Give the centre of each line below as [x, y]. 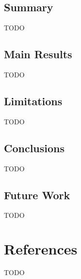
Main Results [38, 54]
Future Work [37, 195]
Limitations [33, 101]
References [41, 249]
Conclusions [34, 148]
